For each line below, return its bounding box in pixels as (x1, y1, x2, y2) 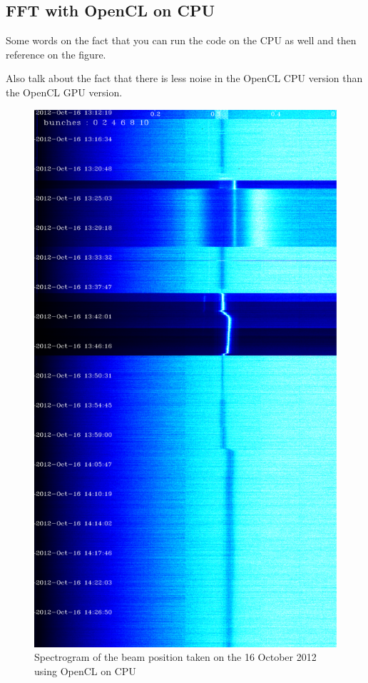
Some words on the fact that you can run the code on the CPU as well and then (6, 33, 357, 48)
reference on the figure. (6, 46, 106, 61)
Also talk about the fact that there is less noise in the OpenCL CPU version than (6, 71, 363, 86)
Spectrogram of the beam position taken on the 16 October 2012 (34, 649, 317, 664)
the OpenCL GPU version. (6, 84, 123, 99)
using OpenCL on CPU (34, 663, 136, 678)
